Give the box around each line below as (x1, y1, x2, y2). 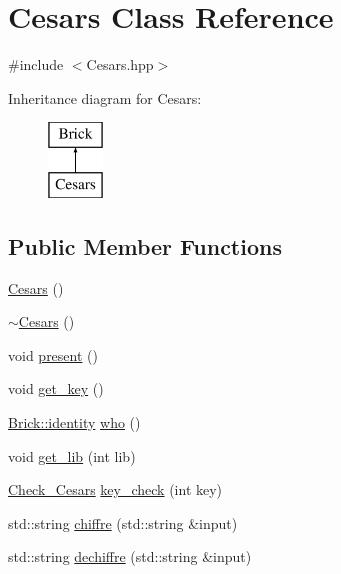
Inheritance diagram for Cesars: (8, 87, 202, 108)
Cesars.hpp (86, 54, 154, 75)
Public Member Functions (8, 230, 282, 261)
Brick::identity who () (8, 412, 141, 433)
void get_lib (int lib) (8, 445, 136, 466)
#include (8, 54, 64, 75)
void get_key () (8, 378, 104, 399)
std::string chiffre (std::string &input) (8, 512, 238, 533)
